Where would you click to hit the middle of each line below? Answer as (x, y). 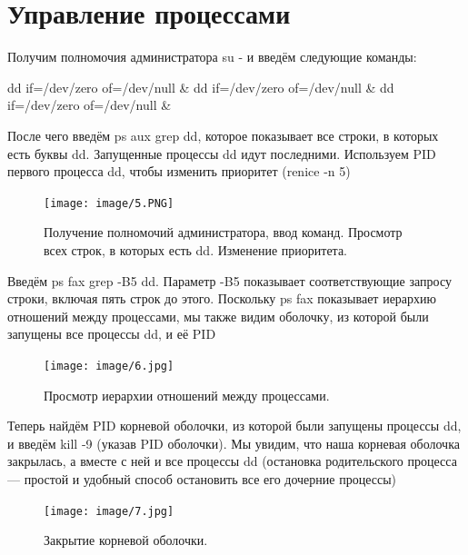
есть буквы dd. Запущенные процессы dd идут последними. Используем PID (222, 153)
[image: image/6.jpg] (109, 366)
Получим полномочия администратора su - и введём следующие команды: (212, 57)
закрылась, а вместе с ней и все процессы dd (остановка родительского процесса (232, 461)
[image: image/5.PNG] (109, 203)
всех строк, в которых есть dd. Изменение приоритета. (195, 249)
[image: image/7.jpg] (109, 511)
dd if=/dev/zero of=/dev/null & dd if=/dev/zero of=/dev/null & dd (201, 87)
